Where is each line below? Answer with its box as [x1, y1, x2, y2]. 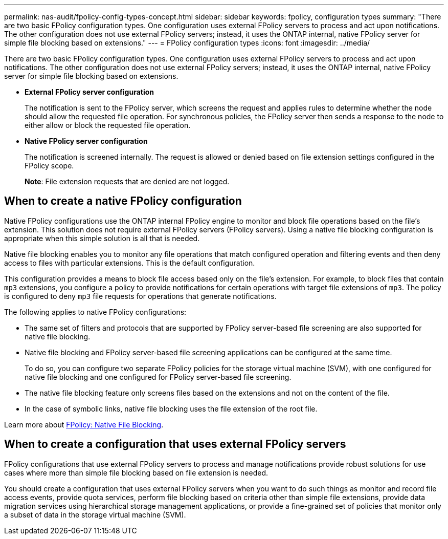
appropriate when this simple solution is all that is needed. [4, 233, 200, 243]
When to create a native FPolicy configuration [4, 195, 242, 208]
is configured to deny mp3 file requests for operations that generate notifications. [4, 291, 277, 300]
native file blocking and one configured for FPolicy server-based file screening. [25, 372, 292, 381]
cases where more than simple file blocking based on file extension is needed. [4, 468, 268, 477]
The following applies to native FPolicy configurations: [4, 307, 187, 316]
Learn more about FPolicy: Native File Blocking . [4, 420, 164, 429]
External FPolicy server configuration [25, 88, 154, 96]
